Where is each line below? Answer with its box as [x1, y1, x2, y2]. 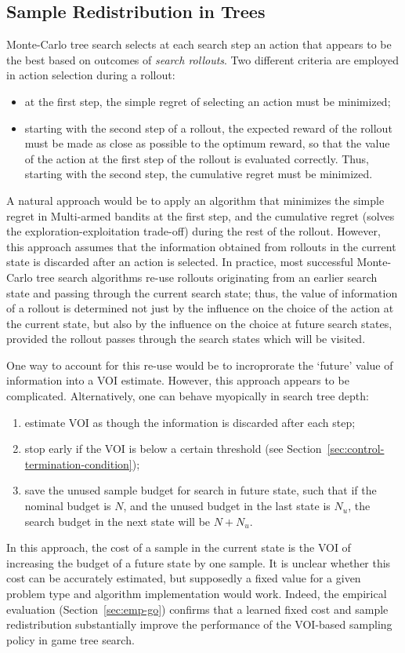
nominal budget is [24, 498, 111, 514]
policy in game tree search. [6, 631, 135, 648]
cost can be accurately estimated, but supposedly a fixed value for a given [6, 570, 361, 586]
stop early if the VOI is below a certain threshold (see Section [24, 440, 322, 457]
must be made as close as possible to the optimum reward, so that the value [24, 135, 390, 151]
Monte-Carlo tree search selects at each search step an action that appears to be [6, 36, 392, 53]
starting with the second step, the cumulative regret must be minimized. [24, 166, 373, 182]
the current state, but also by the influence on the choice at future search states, [6, 315, 392, 331]
